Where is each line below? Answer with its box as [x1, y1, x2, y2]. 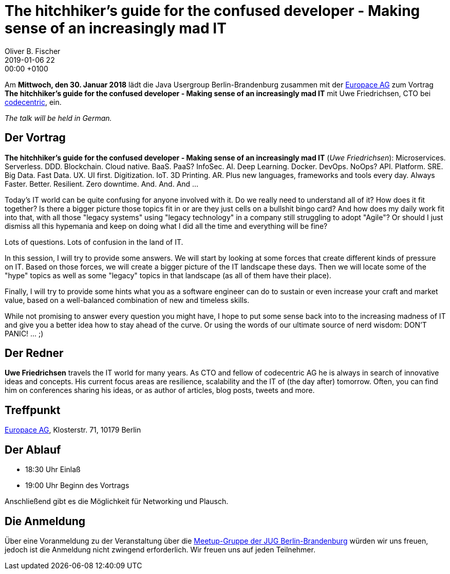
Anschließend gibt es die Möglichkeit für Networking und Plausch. [5, 497, 229, 506]
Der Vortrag [5, 131, 66, 145]
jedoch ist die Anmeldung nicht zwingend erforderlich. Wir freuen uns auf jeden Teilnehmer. [5, 545, 315, 554]
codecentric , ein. [5, 97, 62, 106]
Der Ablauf [5, 443, 61, 456]
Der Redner [5, 347, 64, 360]
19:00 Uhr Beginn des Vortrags [25, 481, 129, 490]
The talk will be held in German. [5, 113, 112, 122]
